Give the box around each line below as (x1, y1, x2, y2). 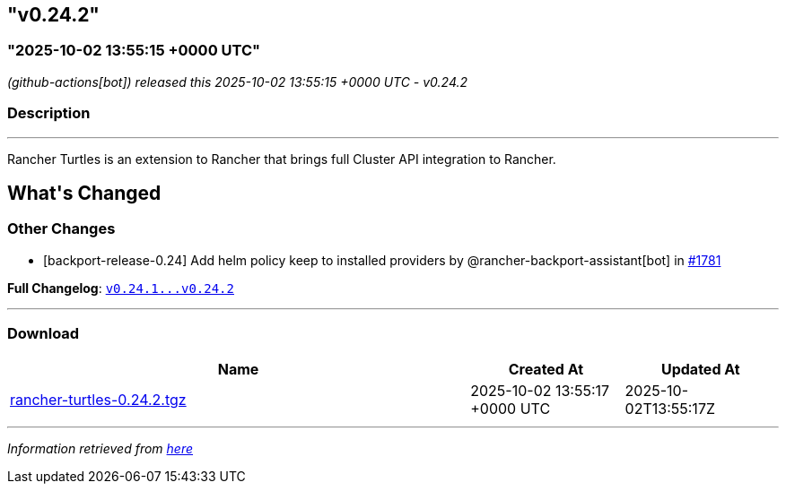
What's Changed (7, 181, 162, 204)
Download (7, 324, 80, 343)
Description (7, 104, 91, 123)
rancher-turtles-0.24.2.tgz (10, 390, 187, 409)
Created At (508, 359, 584, 378)
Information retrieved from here (7, 440, 194, 456)
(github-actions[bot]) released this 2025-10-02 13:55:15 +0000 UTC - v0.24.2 (7, 73, 468, 90)
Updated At (660, 359, 740, 378)
